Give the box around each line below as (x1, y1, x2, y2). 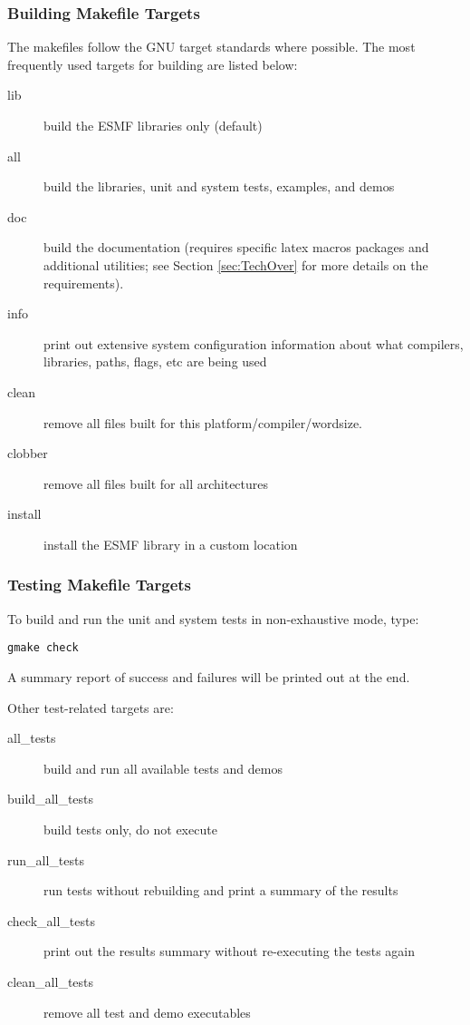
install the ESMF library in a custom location (43, 534, 298, 553)
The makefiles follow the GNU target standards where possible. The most (7, 37, 416, 56)
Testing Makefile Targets (7, 573, 192, 596)
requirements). (43, 273, 124, 292)
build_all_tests (7, 789, 94, 808)
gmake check (7, 641, 79, 655)
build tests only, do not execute (43, 819, 217, 838)
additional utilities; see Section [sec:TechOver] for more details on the (43, 255, 428, 274)
